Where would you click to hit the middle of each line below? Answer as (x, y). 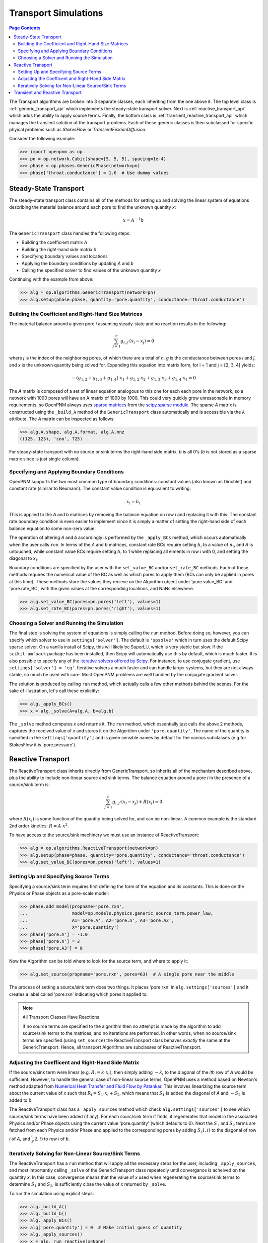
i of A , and (20, 1139)
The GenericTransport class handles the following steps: (70, 233)
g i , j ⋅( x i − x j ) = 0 (137, 342)
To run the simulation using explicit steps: (52, 1193)
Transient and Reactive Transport (48, 92)
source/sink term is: (30, 785)
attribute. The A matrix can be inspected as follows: (62, 419)
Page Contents (25, 28)
